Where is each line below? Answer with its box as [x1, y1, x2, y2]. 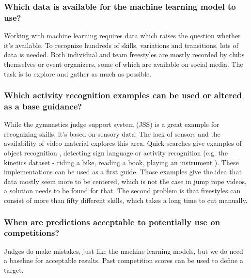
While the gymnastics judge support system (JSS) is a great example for [4, 119, 220, 129]
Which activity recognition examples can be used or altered [4, 89, 242, 101]
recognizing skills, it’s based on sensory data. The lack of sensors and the [4, 128, 220, 139]
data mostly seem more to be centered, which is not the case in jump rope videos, [4, 176, 247, 186]
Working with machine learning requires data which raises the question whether [4, 31, 241, 41]
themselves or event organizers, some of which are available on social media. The [4, 59, 243, 69]
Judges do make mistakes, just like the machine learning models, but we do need [4, 246, 243, 256]
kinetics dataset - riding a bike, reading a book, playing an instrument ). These [4, 157, 239, 167]
